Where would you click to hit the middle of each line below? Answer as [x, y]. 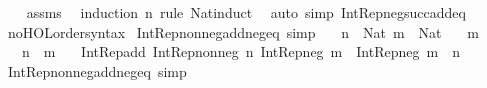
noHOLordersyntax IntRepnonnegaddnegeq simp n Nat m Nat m [243, 31]
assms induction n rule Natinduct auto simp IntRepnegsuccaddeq [246, 12]
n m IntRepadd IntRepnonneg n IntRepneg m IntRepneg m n [240, 51]
